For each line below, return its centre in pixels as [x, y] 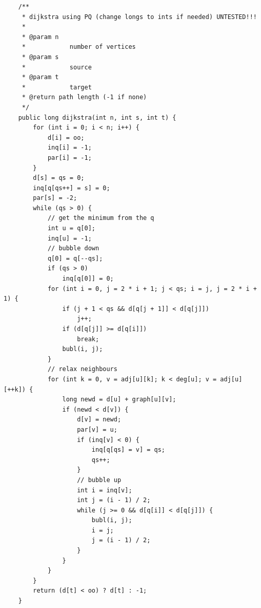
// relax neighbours [82, 369]
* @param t [40, 77]
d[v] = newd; [99, 420]
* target [57, 87]
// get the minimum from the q [101, 218]
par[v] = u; [97, 429]
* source [57, 67]
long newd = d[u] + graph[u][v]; [119, 400]
